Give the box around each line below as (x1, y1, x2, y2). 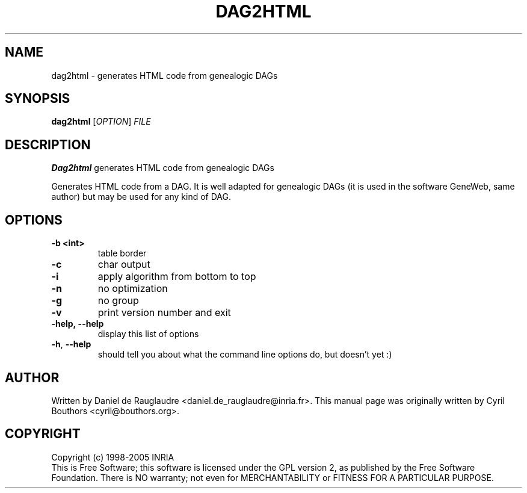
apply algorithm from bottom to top (97, 270, 256, 283)
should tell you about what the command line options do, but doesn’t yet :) (97, 349, 392, 360)
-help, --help (51, 318, 104, 329)
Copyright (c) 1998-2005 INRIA (51, 451, 174, 462)
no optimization (97, 282, 168, 295)
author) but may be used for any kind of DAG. (51, 191, 231, 202)
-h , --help (51, 339, 91, 350)
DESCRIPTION (5, 137, 91, 152)
